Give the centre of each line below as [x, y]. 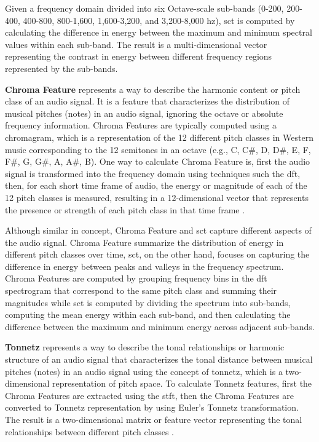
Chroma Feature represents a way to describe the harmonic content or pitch [153, 89]
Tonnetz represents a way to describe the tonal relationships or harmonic [145, 347]
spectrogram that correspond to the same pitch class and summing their [141, 290]
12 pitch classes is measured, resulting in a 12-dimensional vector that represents [157, 197]
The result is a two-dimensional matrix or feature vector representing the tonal [154, 419]
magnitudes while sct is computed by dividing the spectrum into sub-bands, [148, 302]
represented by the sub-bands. [61, 68]
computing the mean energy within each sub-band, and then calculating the [148, 314]
